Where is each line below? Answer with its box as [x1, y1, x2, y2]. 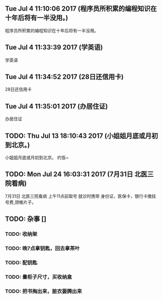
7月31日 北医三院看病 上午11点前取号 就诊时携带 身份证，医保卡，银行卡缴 [5, 193, 152, 199]
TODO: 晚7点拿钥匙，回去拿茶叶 [5, 245, 80, 252]
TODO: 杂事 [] [5, 215, 47, 223]
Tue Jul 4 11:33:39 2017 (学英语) [5, 43, 103, 52]
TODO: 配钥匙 [5, 260, 37, 266]
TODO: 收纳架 [5, 231, 37, 238]
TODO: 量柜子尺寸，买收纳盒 [5, 273, 72, 280]
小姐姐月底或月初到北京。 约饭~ [5, 155, 69, 161]
